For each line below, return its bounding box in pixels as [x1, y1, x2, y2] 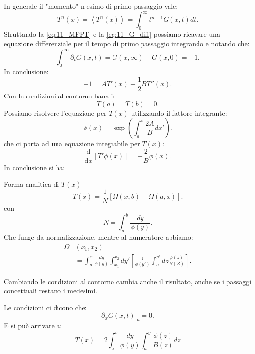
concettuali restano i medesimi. [4, 286, 97, 296]
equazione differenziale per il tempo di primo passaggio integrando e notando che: [4, 38, 250, 49]
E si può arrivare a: [4, 321, 62, 331]
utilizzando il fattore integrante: [131, 107, 227, 118]
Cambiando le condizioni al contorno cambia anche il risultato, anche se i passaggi [4, 276, 252, 286]
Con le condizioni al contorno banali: [4, 91, 115, 101]
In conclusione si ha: [4, 162, 65, 172]
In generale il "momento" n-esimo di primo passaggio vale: [4, 1, 178, 11]
